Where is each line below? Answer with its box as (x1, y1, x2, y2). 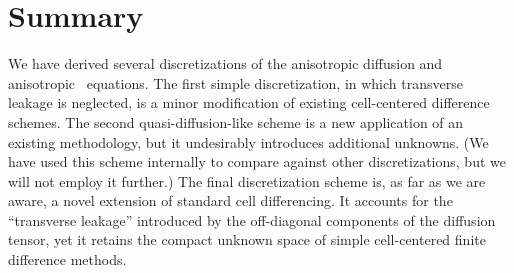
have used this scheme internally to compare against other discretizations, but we (8, 151, 506, 172)
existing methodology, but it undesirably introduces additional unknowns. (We (8, 131, 489, 152)
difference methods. (8, 249, 127, 270)
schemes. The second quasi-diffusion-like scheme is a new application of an (8, 111, 464, 132)
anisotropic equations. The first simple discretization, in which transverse (8, 72, 463, 93)
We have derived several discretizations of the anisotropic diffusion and (8, 53, 443, 74)
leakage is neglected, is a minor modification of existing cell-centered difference (8, 92, 490, 113)
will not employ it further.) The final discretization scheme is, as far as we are (8, 170, 486, 191)
